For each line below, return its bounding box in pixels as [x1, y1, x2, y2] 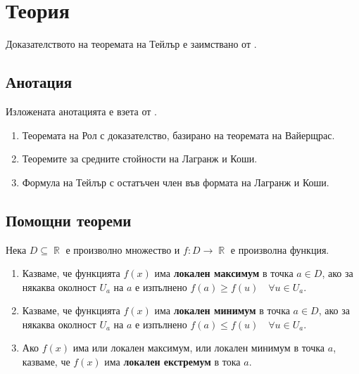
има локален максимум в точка [154, 266, 294, 280]
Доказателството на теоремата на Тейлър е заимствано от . [6, 37, 257, 51]
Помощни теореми [6, 209, 132, 231]
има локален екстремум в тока [104, 354, 241, 369]
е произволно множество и [65, 242, 180, 257]
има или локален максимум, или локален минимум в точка [73, 340, 325, 355]
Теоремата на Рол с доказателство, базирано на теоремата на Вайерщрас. [22, 127, 335, 142]
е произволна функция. [230, 242, 329, 257]
